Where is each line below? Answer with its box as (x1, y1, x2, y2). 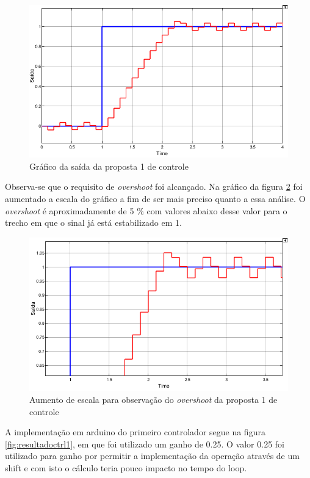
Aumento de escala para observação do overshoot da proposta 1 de (29, 393, 278, 405)
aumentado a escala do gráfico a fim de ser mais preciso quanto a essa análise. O (5, 192, 306, 205)
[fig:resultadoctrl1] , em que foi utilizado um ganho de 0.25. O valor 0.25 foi (5, 437, 284, 450)
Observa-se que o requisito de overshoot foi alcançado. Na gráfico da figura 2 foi (5, 180, 303, 193)
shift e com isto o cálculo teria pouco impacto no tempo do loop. (5, 461, 247, 474)
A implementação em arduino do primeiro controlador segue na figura (5, 425, 265, 438)
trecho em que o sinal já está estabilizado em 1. (5, 216, 182, 229)
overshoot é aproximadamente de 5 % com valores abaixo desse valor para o (5, 204, 287, 217)
